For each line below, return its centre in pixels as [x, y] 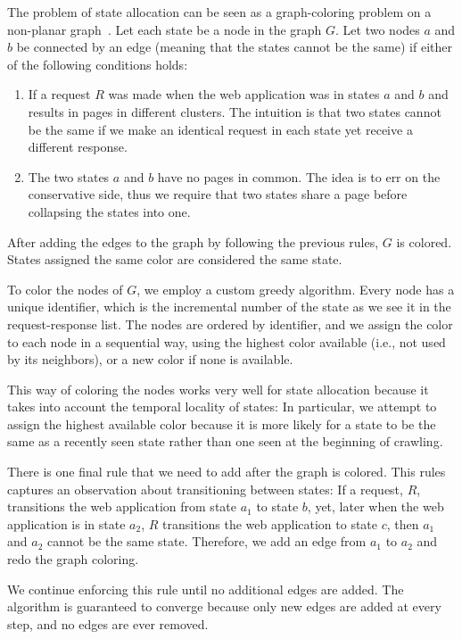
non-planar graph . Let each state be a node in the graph [165, 29]
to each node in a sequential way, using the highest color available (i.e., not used [227, 341]
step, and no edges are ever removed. [108, 623]
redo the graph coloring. [73, 559]
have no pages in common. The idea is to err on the [299, 176]
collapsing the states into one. [109, 211]
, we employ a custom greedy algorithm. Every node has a [296, 289]
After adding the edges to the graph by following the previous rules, [193, 241]
